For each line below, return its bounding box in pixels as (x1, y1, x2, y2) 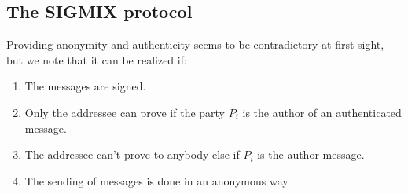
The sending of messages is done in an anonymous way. (24, 172, 291, 189)
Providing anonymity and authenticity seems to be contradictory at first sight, (6, 36, 384, 53)
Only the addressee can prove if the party (24, 104, 226, 120)
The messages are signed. (24, 78, 146, 94)
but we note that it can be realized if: (6, 51, 187, 68)
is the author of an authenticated (242, 104, 402, 120)
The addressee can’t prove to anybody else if (24, 146, 240, 163)
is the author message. (257, 146, 365, 163)
